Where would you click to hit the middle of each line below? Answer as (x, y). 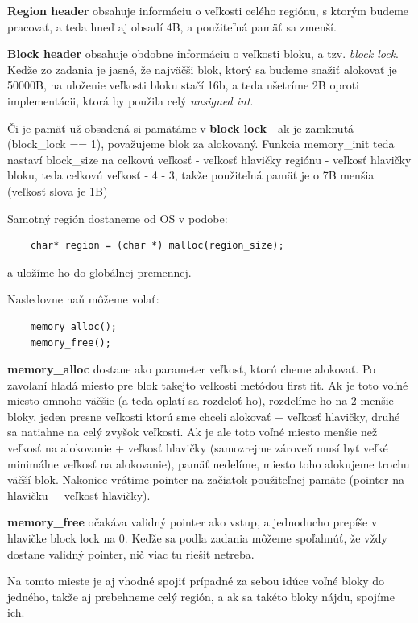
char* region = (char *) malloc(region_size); (157, 246)
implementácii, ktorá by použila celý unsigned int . (130, 100)
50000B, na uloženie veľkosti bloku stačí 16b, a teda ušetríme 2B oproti (184, 85)
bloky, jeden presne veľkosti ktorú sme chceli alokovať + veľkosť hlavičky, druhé (204, 416)
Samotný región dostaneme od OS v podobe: (118, 218)
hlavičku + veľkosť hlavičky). (79, 495)
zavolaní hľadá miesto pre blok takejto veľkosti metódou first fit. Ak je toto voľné (208, 384)
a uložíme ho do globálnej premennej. (99, 272)
